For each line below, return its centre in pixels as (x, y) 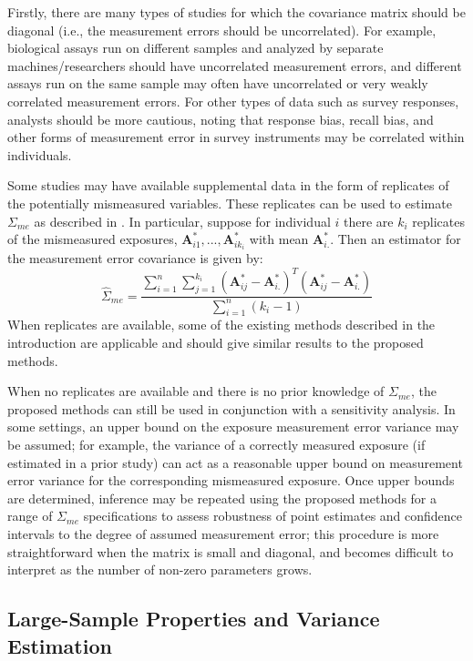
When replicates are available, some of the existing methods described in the (221, 325)
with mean (279, 239)
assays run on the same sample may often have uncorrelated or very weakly (218, 83)
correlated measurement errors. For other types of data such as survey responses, (233, 101)
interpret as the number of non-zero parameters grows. (160, 569)
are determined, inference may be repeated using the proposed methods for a (222, 498)
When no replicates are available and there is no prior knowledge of (196, 391)
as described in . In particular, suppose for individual (182, 221)
